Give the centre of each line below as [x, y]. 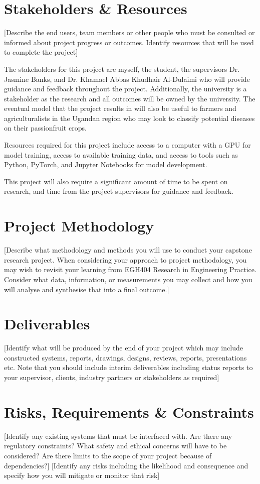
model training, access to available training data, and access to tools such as [121, 154]
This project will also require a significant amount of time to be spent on [116, 181]
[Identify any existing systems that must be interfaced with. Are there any [118, 436]
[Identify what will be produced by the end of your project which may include [123, 348]
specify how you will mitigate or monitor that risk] [82, 475]
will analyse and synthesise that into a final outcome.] [87, 289]
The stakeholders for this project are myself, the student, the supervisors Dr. [122, 69]
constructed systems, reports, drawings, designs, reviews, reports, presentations [125, 357]
